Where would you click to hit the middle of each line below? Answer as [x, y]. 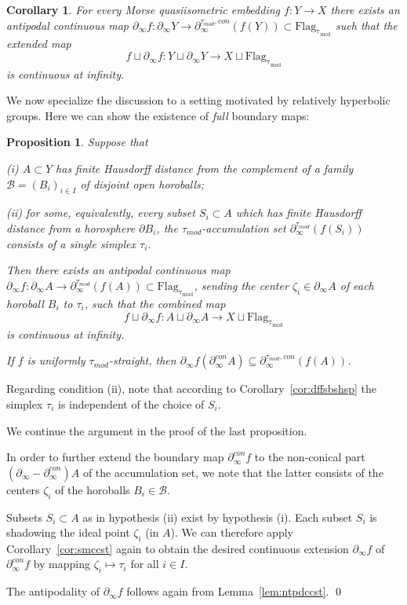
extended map [39, 43]
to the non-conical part [310, 457]
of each [357, 285]
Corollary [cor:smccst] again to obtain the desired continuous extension [178, 548]
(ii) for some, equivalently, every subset [101, 213]
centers [23, 489]
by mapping [62, 564]
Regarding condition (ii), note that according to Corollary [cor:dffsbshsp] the [192, 389]
